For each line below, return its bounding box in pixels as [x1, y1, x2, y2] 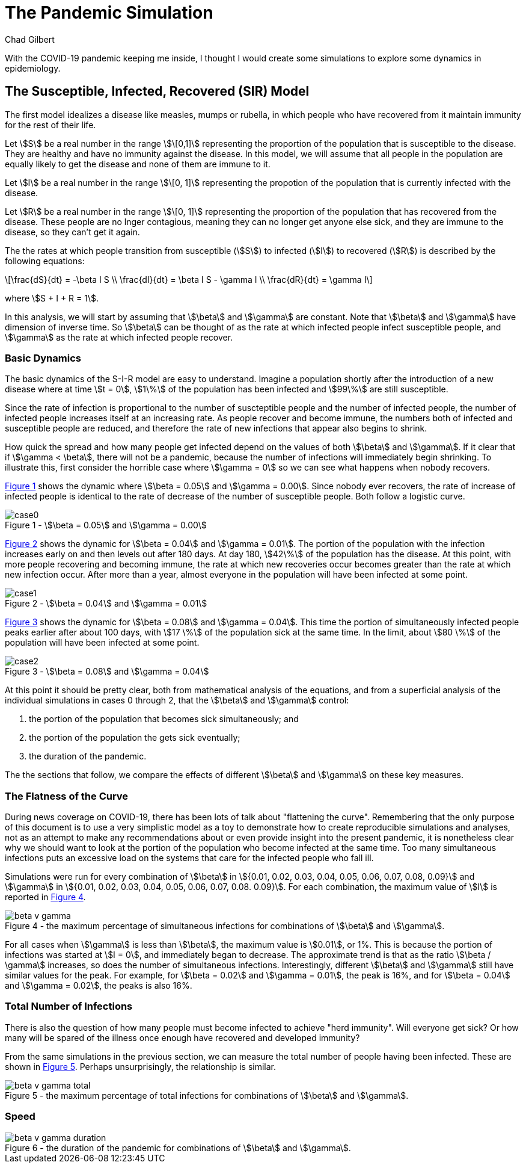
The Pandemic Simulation [5, 2, 213, 23]
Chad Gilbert [5, 34, 55, 45]
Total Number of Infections [5, 1000, 133, 1013]
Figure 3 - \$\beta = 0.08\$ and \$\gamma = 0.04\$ [5, 666, 209, 677]
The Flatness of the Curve [5, 789, 129, 802]
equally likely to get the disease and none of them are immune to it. [5, 158, 271, 169]
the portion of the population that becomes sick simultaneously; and [29, 714, 299, 725]
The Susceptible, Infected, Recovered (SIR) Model [5, 84, 310, 99]
